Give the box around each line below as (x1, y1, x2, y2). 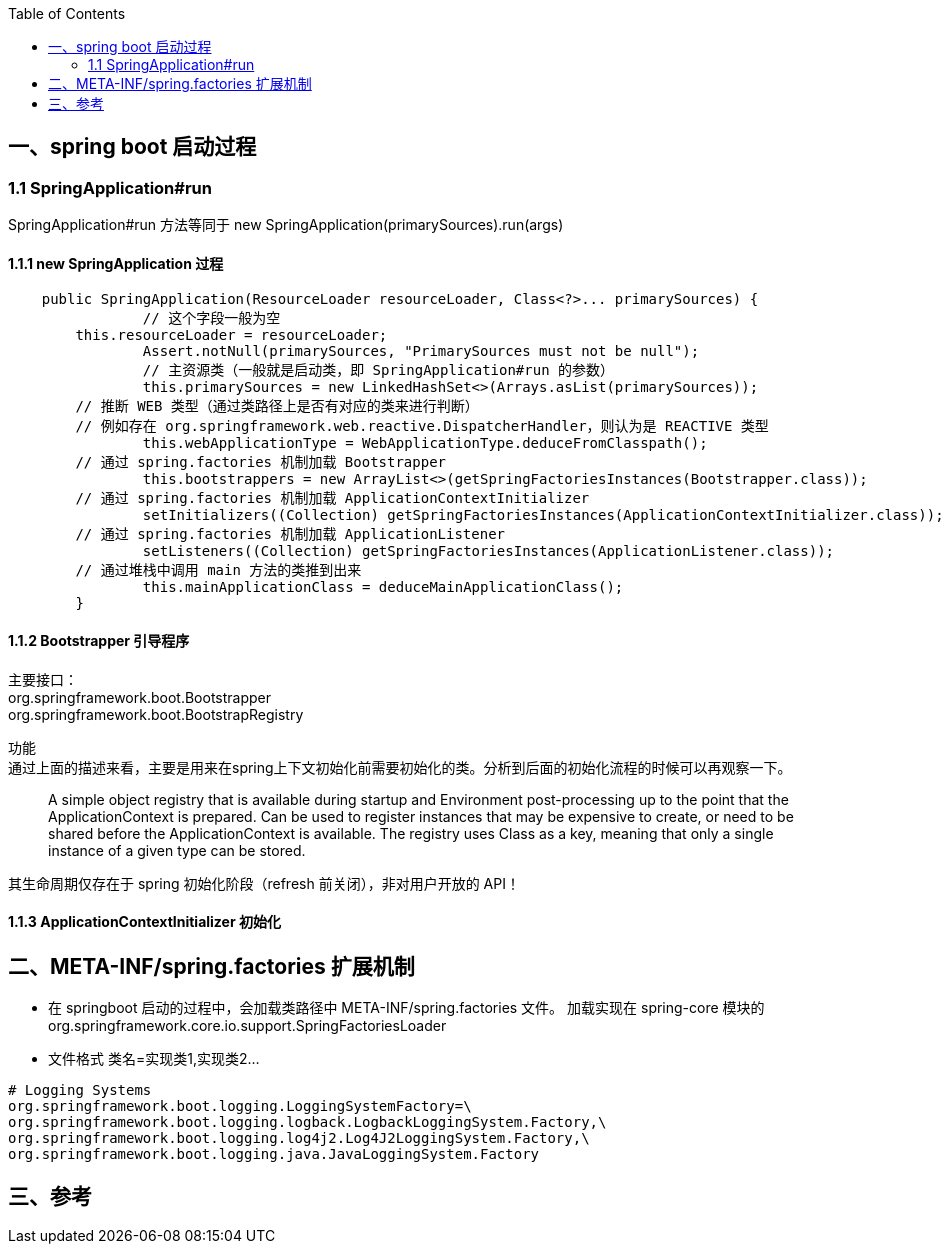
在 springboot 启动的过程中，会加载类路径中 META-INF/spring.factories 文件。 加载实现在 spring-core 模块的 (48, 999, 765, 1017)
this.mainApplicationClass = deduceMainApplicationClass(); (142, 579, 624, 596)
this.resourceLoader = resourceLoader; (75, 327, 388, 344)
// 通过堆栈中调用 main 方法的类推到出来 (75, 562, 362, 579)
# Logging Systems (8, 1082, 152, 1099)
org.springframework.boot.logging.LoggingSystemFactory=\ (8, 1098, 472, 1115)
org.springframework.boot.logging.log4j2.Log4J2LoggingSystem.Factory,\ (8, 1130, 590, 1147)
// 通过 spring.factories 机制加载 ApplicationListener (75, 526, 506, 543)
